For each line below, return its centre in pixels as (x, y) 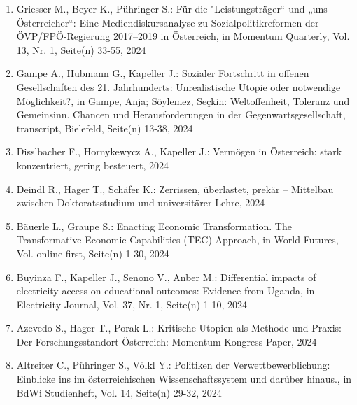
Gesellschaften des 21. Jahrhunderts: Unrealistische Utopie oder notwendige (178, 86)
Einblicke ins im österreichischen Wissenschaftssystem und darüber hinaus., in (184, 379)
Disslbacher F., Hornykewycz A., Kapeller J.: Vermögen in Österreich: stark (179, 151)
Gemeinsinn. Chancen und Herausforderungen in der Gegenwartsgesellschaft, (181, 114)
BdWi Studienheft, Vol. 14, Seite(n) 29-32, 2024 (119, 392)
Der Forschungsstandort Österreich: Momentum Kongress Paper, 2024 (167, 341)
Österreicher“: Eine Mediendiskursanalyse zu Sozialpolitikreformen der (168, 22)
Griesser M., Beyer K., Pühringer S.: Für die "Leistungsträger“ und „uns (172, 8)
